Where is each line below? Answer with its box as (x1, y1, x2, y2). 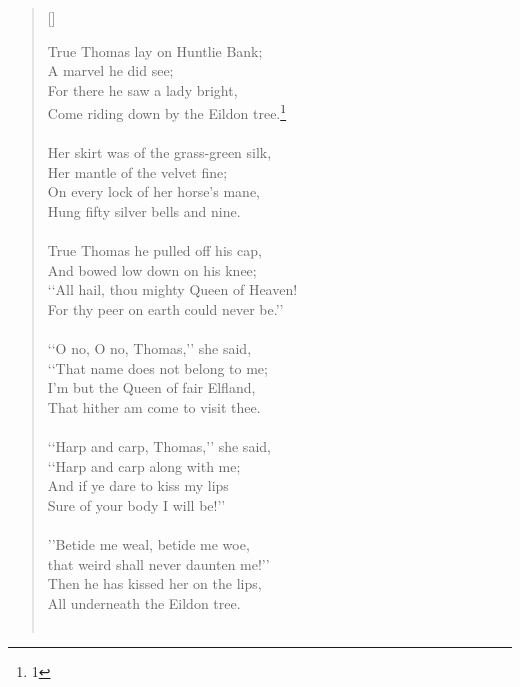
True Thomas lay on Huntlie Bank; (47, 40, 263, 61)
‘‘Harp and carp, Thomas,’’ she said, (47, 436, 271, 457)
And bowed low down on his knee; (47, 259, 257, 280)
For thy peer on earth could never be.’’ (47, 298, 284, 319)
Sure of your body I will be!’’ (47, 494, 226, 515)
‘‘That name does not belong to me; (47, 357, 268, 378)
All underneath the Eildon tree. (47, 592, 241, 613)
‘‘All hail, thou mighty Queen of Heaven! (47, 279, 298, 300)
